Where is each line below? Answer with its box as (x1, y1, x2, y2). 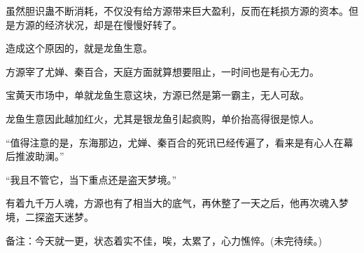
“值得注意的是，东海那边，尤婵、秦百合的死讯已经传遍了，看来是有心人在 (6, 135, 344, 149)
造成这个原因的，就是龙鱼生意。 (6, 41, 153, 55)
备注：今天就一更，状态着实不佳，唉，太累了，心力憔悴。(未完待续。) (6, 233, 322, 247)
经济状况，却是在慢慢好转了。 (44, 17, 182, 32)
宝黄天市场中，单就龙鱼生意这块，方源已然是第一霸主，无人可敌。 (6, 88, 309, 102)
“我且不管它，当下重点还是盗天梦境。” (6, 172, 177, 186)
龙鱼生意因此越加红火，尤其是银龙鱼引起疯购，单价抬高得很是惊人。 (6, 111, 319, 125)
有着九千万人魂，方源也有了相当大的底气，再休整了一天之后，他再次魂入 (6, 196, 339, 210)
